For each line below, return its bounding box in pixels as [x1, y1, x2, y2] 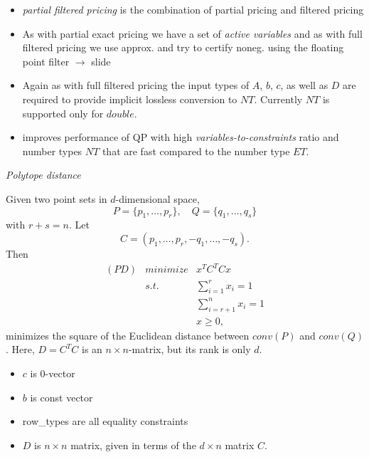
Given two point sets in [6, 191, 107, 206]
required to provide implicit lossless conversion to [22, 91, 237, 106]
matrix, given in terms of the [70, 437, 196, 452]
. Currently [254, 91, 303, 106]
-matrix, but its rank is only [128, 342, 251, 357]
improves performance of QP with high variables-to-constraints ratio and [22, 130, 339, 145]
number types [22, 143, 82, 158]
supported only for [22, 105, 104, 120]
